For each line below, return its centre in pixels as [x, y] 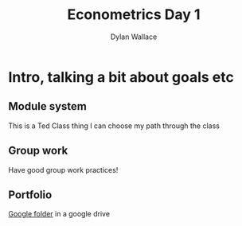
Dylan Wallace [134, 37]
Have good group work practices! [63, 169]
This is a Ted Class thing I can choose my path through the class [114, 126]
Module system [48, 106]
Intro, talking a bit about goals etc [121, 77]
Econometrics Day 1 [134, 15]
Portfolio [30, 195]
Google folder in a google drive [59, 214]
